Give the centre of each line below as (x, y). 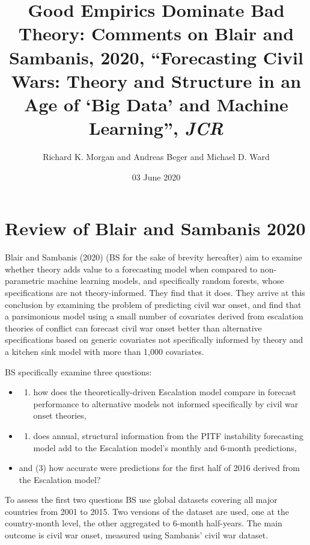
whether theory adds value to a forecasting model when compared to (131, 269)
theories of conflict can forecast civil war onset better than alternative (133, 328)
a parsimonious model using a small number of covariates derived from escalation (154, 316)
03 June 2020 (156, 177)
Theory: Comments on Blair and (156, 33)
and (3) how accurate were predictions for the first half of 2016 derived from (159, 468)
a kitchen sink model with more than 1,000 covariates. (105, 351)
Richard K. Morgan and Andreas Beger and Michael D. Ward (156, 157)
